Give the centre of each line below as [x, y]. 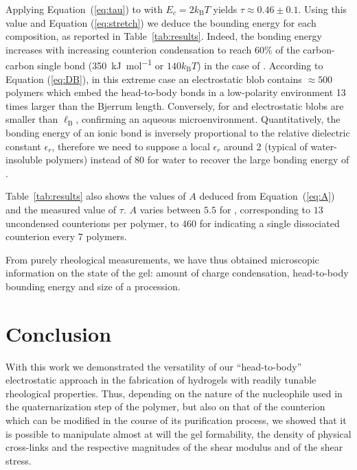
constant [23, 146]
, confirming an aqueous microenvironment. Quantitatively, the [208, 119]
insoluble [24, 160]
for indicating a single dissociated [269, 223]
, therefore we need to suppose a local [131, 146]
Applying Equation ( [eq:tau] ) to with [84, 9]
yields [225, 9]
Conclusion [59, 333]
